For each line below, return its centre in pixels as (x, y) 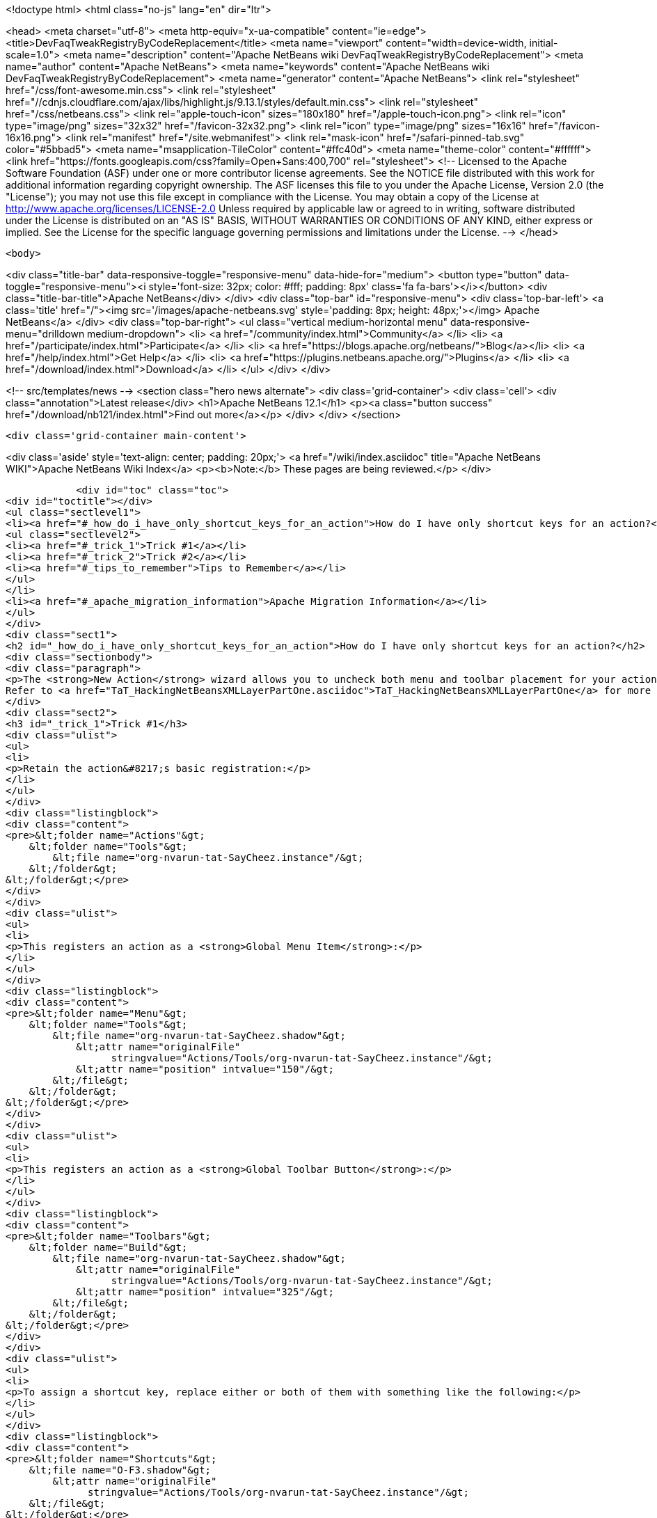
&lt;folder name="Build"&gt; (108, 1247)
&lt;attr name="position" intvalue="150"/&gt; (205, 1069)
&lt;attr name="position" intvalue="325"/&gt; (205, 1292)
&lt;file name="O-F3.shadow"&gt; (120, 1470)
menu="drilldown (45, 334)
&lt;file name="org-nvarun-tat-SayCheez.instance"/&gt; (208, 857)
